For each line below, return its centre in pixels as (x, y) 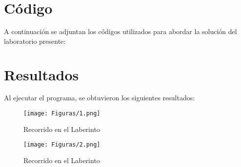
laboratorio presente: (35, 41)
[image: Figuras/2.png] (62, 145)
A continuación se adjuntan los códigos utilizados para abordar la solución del (120, 31)
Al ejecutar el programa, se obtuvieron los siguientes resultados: (100, 98)
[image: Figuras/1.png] (62, 114)
